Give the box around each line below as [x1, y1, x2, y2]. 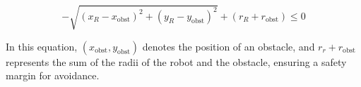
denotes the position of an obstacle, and [142, 39, 315, 53]
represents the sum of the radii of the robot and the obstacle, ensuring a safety [6, 54, 347, 69]
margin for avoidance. [6, 68, 100, 83]
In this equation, [6, 39, 78, 53]
